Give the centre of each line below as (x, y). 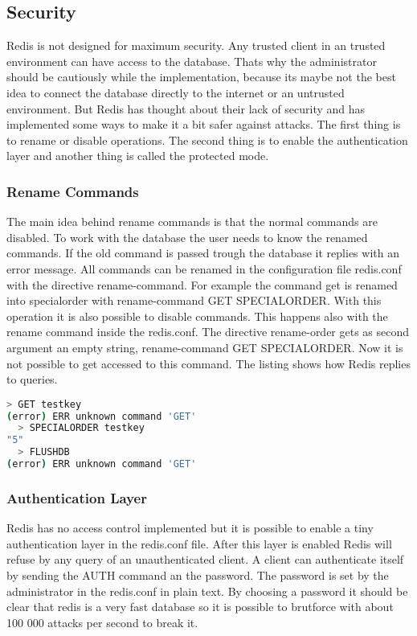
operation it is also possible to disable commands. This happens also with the (197, 316)
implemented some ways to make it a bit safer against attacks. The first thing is (204, 124)
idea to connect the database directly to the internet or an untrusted (176, 92)
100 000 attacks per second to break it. (102, 622)
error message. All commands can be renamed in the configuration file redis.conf (204, 268)
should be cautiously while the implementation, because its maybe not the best (201, 77)
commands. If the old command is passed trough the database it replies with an (203, 253)
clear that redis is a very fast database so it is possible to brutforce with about (200, 607)
